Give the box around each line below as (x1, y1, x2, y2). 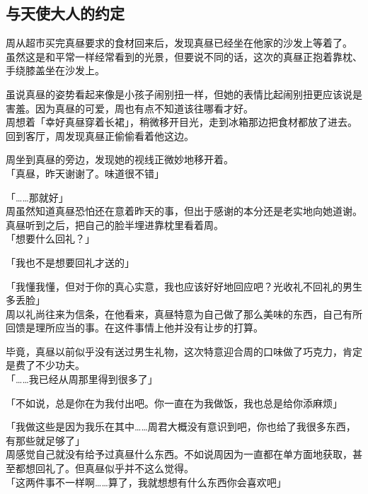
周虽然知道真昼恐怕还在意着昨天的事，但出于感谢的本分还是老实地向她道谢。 (6, 204, 362, 218)
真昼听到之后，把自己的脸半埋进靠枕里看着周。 (6, 217, 224, 232)
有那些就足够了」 (6, 433, 85, 447)
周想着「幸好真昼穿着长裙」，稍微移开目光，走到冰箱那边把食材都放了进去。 (6, 114, 357, 129)
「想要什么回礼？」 (6, 231, 95, 246)
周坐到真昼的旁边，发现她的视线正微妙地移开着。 (6, 152, 234, 167)
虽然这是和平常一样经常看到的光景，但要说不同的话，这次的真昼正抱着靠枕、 (6, 49, 362, 64)
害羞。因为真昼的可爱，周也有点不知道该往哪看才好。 (6, 100, 253, 115)
